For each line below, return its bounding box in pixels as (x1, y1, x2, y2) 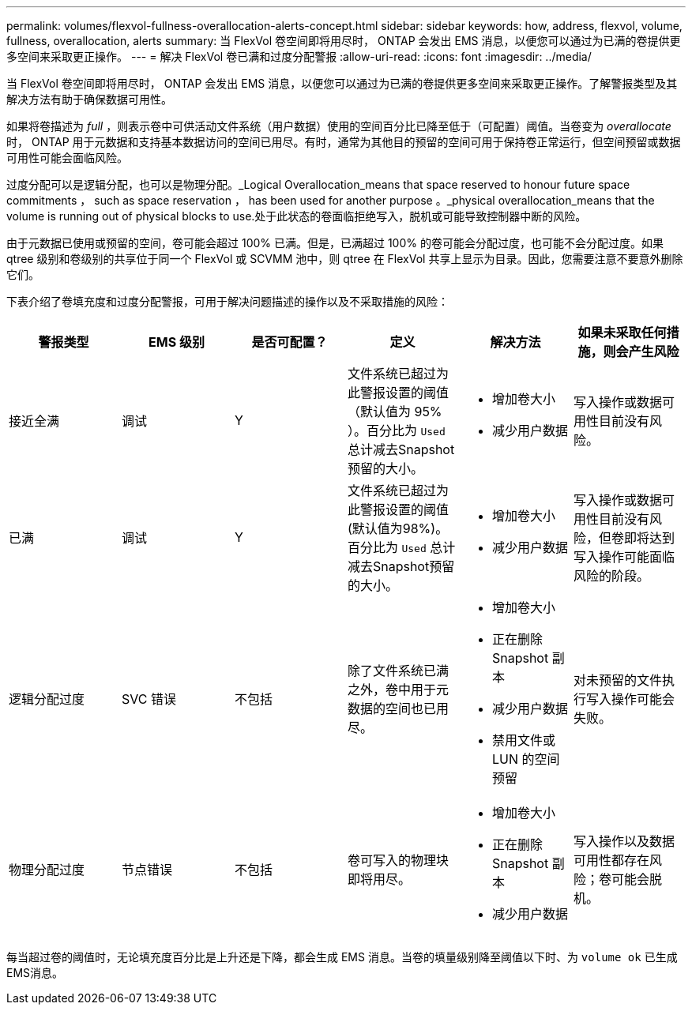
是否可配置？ (251, 334, 328, 350)
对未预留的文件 (573, 672, 662, 688)
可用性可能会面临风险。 (6, 151, 128, 164)
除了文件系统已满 (347, 663, 449, 678)
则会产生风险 (603, 344, 679, 359)
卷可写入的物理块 (347, 852, 449, 868)
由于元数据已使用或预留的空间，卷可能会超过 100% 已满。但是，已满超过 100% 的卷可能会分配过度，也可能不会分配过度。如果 (6, 236, 664, 250)
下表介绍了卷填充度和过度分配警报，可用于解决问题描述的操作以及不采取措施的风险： (6, 295, 449, 308)
